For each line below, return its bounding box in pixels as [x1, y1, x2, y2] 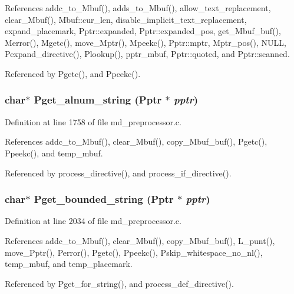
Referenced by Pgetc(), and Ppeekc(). [5, 67, 141, 79]
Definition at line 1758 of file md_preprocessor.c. [5, 115, 181, 128]
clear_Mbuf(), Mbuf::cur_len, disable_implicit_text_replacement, [5, 13, 247, 25]
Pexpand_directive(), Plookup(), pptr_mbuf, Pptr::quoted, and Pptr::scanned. [5, 48, 290, 60]
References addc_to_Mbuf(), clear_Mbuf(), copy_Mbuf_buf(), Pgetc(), [5, 135, 267, 148]
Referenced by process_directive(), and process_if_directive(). [5, 166, 232, 179]
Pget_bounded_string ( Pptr [34, 192, 174, 206]
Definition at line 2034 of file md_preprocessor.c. [5, 215, 181, 227]
